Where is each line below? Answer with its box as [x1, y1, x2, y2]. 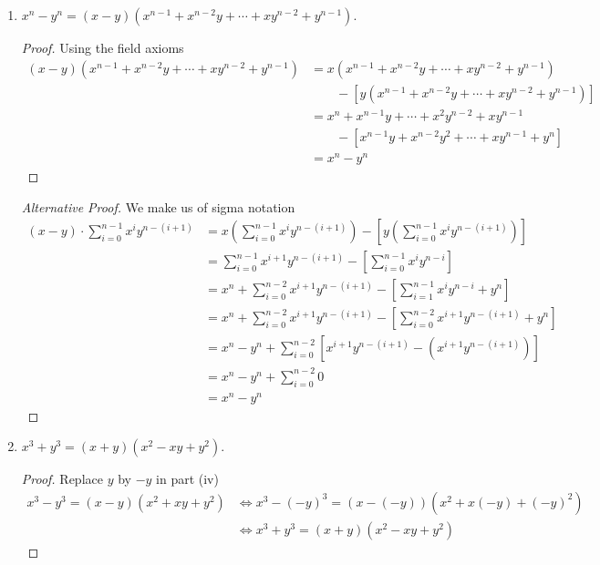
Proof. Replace [21, 469, 103, 488]
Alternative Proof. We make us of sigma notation [21, 197, 295, 216]
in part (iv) [156, 469, 219, 488]
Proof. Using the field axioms [21, 38, 184, 56]
